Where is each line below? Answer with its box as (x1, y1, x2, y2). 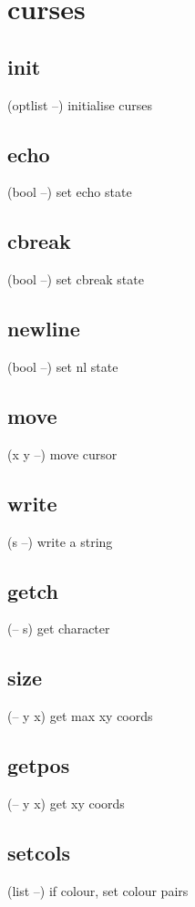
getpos (7, 751, 70, 779)
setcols (7, 838, 71, 866)
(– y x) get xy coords (7, 793, 125, 812)
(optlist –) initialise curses (7, 95, 153, 114)
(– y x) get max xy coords (7, 706, 153, 726)
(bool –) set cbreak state (7, 270, 144, 289)
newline (7, 314, 80, 343)
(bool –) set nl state (7, 356, 118, 376)
